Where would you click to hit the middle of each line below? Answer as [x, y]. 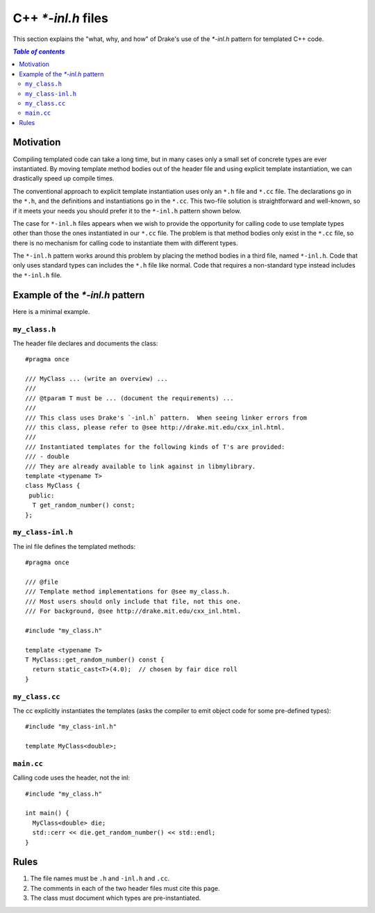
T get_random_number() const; [84, 505]
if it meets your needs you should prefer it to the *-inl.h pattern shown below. [127, 211]
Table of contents [39, 51]
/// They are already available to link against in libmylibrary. [141, 466]
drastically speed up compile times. [64, 179]
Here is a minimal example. [51, 311]
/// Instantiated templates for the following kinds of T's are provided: [155, 447]
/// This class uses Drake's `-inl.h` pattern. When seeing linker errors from [166, 418]
